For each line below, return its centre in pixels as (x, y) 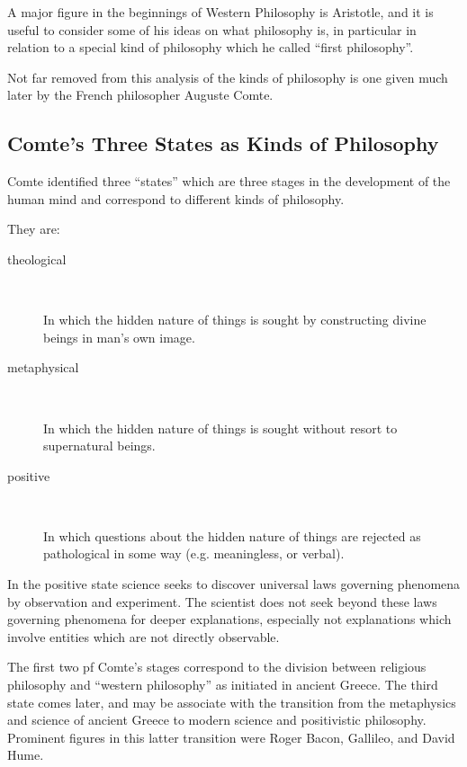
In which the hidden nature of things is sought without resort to (220, 428)
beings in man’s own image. (119, 337)
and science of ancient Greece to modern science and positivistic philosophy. (217, 720)
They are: (34, 229)
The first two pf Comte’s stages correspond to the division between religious (217, 667)
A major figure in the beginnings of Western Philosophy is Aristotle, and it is (220, 12)
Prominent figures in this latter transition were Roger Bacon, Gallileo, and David (231, 737)
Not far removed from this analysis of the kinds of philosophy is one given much (228, 77)
